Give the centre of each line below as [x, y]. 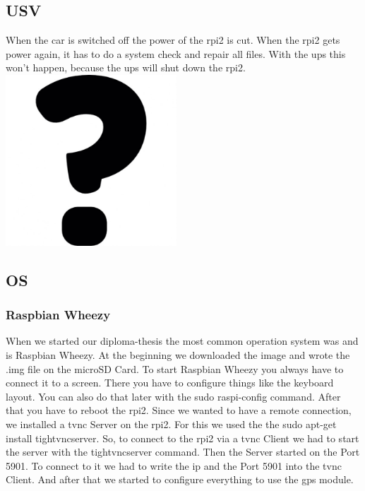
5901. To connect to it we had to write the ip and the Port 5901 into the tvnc [174, 465]
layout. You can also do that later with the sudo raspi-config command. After [173, 396]
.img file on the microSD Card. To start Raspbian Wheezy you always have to [175, 368]
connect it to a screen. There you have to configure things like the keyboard [170, 383]
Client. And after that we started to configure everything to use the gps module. [180, 479]
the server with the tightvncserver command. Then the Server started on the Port [183, 452]
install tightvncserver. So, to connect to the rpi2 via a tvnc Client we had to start [182, 438]
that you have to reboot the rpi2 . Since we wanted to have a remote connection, [179, 410]
